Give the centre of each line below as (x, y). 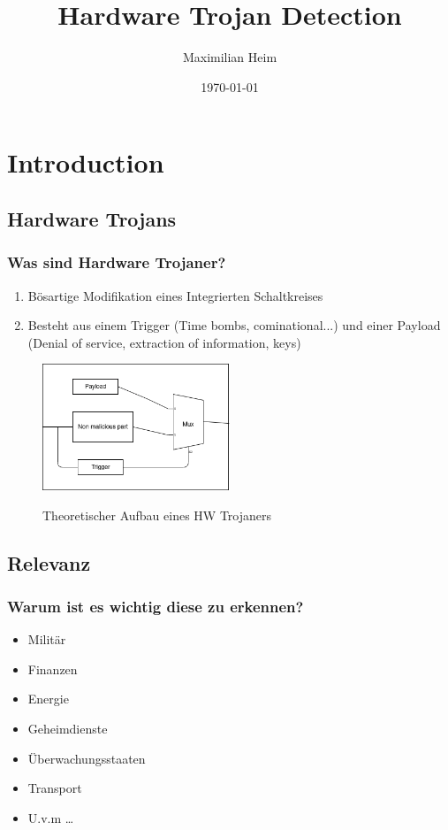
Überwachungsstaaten (87, 758)
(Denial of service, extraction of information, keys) (164, 342)
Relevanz (49, 562)
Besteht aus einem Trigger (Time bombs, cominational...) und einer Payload (234, 325)
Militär (47, 639)
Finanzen (53, 669)
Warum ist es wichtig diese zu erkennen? (156, 606)
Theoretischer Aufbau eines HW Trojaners (157, 515)
